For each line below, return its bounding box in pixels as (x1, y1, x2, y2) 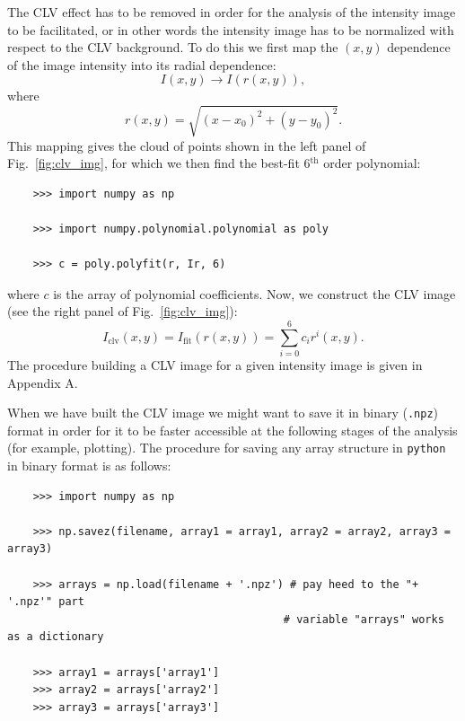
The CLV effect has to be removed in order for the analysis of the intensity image (7, 3, 456, 21)
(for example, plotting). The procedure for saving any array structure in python (7, 438, 446, 457)
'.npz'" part (7, 595, 84, 609)
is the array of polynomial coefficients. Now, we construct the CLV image (53, 284, 456, 303)
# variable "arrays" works (283, 612, 444, 626)
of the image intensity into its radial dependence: (7, 55, 276, 74)
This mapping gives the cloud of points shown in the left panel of (7, 136, 366, 154)
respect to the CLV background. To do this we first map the (7, 38, 338, 57)
